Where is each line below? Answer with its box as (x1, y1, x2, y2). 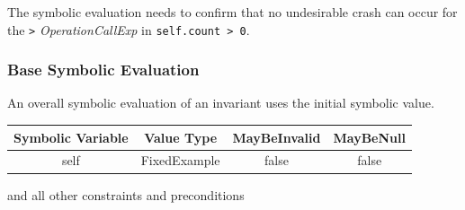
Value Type (144, 127, 218, 146)
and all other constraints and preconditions (7, 185, 245, 204)
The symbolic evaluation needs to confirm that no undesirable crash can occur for (7, 3, 458, 21)
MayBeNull (333, 127, 406, 146)
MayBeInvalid (232, 127, 321, 146)
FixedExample (140, 151, 220, 170)
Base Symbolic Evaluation (7, 58, 200, 81)
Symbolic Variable (13, 127, 129, 146)
